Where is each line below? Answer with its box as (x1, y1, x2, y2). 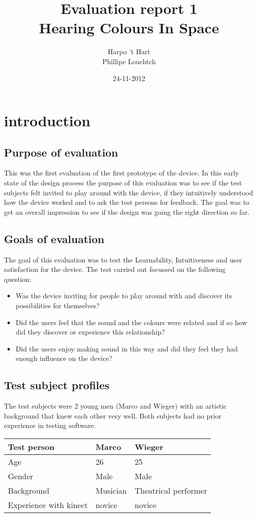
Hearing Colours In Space (39, 17, 219, 38)
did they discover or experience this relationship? (15, 327, 165, 337)
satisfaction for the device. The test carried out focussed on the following (4, 264, 226, 274)
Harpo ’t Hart (108, 46, 150, 57)
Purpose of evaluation (4, 144, 118, 160)
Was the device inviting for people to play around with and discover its (15, 290, 232, 301)
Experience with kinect (8, 499, 88, 511)
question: (4, 273, 31, 284)
